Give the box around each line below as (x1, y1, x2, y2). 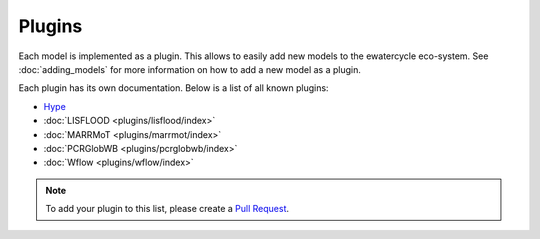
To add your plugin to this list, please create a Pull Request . (45, 203, 290, 215)
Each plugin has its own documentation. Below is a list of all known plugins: (18, 82, 329, 94)
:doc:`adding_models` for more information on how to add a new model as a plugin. (18, 63, 362, 75)
